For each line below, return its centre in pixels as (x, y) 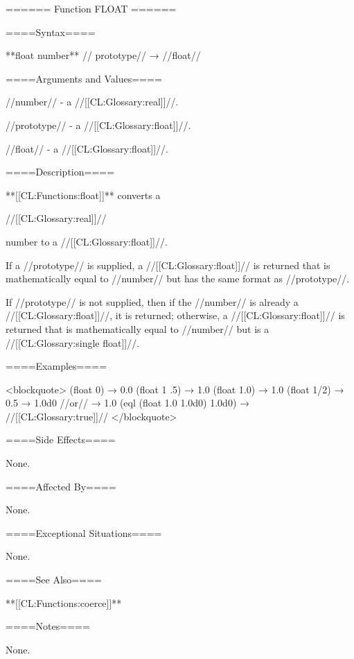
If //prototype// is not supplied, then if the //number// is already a (152, 301)
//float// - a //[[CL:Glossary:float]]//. (87, 148)
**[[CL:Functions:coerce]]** (64, 602)
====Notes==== (48, 626)
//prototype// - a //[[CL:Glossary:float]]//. (98, 125)
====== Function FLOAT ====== (91, 8)
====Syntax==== (51, 32)
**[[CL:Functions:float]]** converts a (83, 195)
